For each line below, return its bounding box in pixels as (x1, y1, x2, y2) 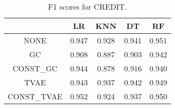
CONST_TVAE (8, 91, 63, 102)
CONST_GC (13, 63, 58, 74)
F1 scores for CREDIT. (48, 1, 127, 12)
